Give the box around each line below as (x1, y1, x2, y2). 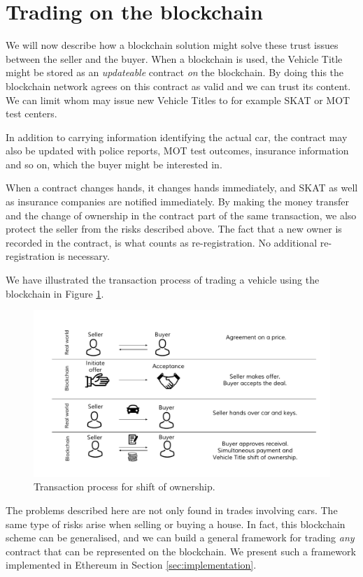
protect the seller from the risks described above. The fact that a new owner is (6, 221, 342, 236)
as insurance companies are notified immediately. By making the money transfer (6, 194, 350, 209)
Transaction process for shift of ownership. (34, 479, 215, 494)
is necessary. (57, 249, 110, 263)
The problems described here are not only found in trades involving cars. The (6, 502, 338, 517)
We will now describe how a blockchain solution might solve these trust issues (6, 38, 339, 52)
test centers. (6, 106, 57, 121)
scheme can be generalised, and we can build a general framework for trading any (6, 530, 355, 545)
